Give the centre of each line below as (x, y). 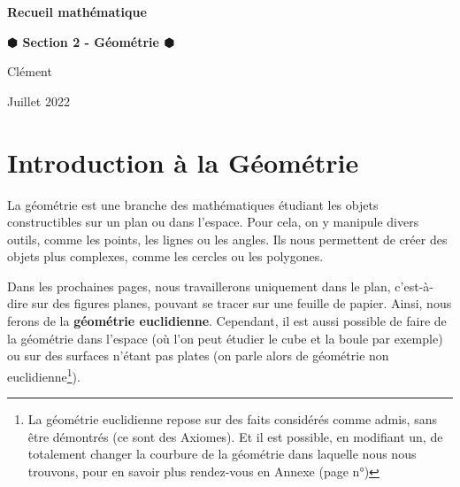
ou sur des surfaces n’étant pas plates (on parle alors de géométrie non (198, 356)
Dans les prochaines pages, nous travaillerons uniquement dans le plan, (199, 286)
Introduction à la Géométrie (183, 162)
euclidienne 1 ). (44, 375)
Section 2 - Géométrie (91, 41)
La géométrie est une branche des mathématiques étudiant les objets (193, 204)
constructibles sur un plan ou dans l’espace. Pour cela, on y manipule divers (213, 222)
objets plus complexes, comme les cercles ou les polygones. (165, 256)
